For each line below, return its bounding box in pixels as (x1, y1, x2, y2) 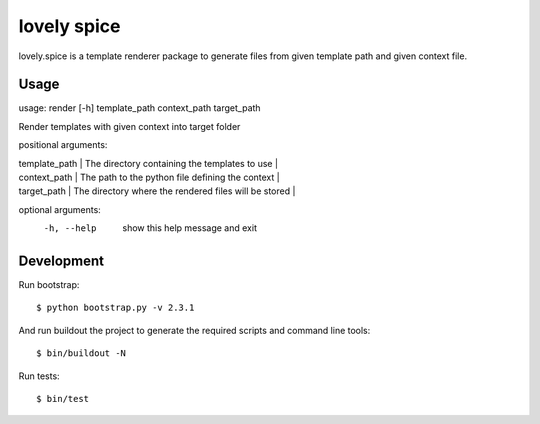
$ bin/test (36, 393, 90, 405)
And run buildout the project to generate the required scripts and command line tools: (18, 324, 371, 336)
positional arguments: (18, 139, 108, 151)
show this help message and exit (122, 222, 257, 234)
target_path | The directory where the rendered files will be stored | (18, 185, 296, 197)
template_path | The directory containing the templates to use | (18, 157, 279, 169)
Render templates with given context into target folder (18, 120, 241, 132)
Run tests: (18, 370, 60, 382)
